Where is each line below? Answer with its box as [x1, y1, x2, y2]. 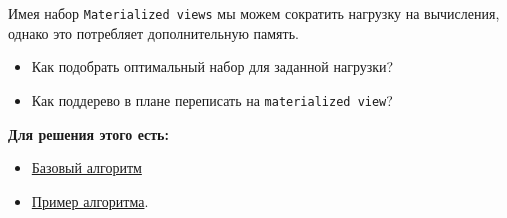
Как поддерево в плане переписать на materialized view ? [31, 89, 393, 110]
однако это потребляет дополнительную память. [8, 22, 299, 43]
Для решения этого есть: [8, 123, 169, 144]
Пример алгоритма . [31, 190, 149, 211]
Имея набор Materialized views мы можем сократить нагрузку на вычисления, [8, 3, 500, 23]
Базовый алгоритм [31, 157, 142, 178]
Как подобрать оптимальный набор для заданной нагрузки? [31, 56, 394, 77]
